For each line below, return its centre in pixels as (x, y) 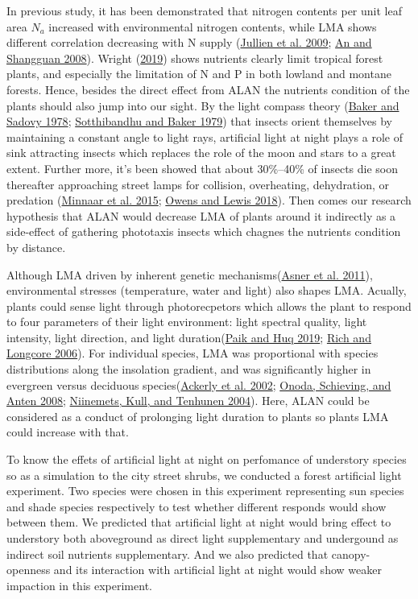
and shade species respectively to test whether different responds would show (197, 506)
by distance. (36, 247)
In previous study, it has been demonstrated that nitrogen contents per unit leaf (204, 10)
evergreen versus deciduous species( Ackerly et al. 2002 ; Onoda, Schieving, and (199, 384)
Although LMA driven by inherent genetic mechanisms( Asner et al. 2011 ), (190, 274)
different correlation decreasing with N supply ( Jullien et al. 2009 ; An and (189, 42)
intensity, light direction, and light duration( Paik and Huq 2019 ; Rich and (189, 337)
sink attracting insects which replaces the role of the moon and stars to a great (201, 153)
